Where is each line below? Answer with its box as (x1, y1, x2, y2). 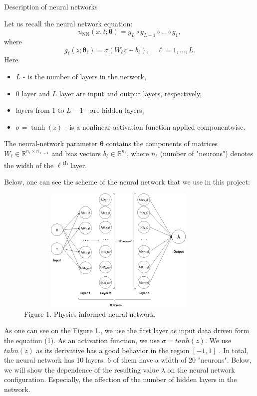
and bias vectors (51, 148, 101, 158)
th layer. (62, 158, 87, 170)
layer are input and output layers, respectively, (59, 88, 202, 98)
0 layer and (15, 88, 50, 98)
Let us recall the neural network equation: (4, 18, 133, 28)
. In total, (219, 345, 249, 355)
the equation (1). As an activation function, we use (4, 335, 160, 345)
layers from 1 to (15, 105, 64, 115)
